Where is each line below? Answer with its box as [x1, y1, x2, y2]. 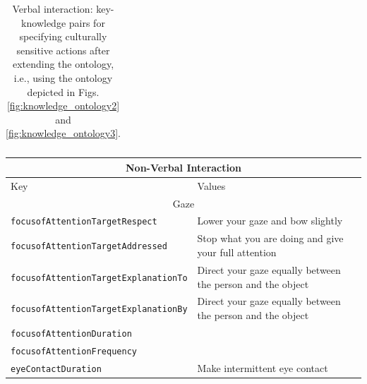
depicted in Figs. [27, 84, 100, 99]
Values [197, 178, 226, 193]
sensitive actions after [16, 42, 110, 57]
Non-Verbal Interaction [126, 160, 241, 174]
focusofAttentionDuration [11, 328, 132, 339]
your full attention [197, 245, 277, 260]
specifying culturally [19, 29, 107, 44]
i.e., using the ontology [13, 70, 113, 85]
